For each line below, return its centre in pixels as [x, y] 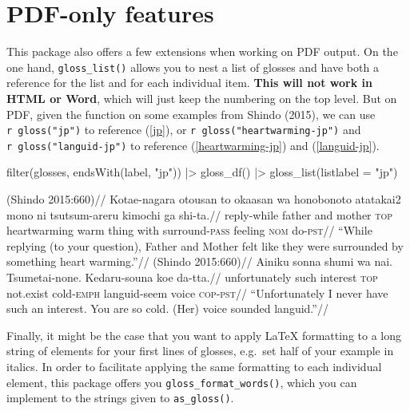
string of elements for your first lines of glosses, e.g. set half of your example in [200, 351]
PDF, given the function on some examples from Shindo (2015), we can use [191, 114]
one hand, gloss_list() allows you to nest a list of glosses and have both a [193, 67]
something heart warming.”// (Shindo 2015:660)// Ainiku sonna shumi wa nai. [199, 261]
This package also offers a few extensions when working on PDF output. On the [202, 51]
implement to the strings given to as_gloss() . [120, 398]
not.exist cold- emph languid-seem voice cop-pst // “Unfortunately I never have [197, 292]
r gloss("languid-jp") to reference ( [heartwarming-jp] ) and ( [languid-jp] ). [193, 145]
